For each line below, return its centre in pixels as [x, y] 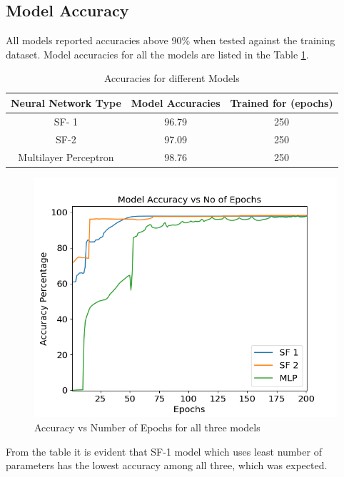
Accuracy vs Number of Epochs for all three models [147, 427]
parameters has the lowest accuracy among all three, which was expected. [167, 465]
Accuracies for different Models [172, 78]
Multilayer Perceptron [66, 157]
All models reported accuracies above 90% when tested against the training [171, 40]
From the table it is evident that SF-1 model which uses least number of [164, 451]
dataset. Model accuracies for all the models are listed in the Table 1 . [157, 54]
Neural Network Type [66, 102]
